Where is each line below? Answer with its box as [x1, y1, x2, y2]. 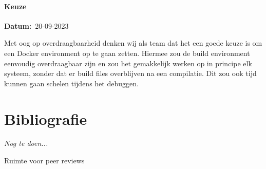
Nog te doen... [4, 138, 48, 148]
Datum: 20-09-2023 [4, 20, 69, 31]
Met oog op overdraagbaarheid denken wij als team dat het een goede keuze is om [4, 37, 262, 48]
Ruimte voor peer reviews [4, 155, 85, 166]
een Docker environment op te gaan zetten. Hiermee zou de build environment [4, 47, 250, 58]
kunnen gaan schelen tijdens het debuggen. [4, 78, 139, 88]
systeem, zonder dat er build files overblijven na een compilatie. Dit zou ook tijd [4, 68, 257, 79]
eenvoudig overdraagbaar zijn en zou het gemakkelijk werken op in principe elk [4, 58, 252, 68]
